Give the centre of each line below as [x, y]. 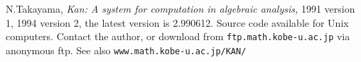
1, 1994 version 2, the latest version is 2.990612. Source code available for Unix [177, 22]
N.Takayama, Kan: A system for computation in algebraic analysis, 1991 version [180, 8]
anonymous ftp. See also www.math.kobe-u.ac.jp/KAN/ [126, 50]
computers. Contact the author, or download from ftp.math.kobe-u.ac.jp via [178, 36]
